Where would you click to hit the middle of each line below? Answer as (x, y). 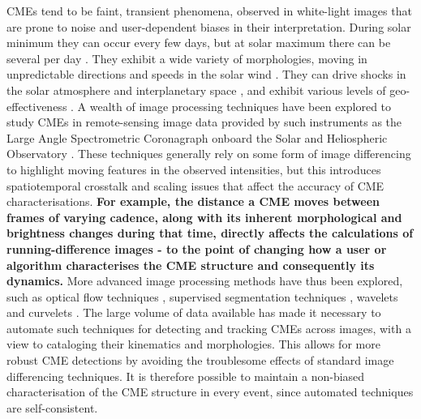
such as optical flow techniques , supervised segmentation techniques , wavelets (202, 296)
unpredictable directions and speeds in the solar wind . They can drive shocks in (206, 74)
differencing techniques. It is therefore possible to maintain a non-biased (186, 376)
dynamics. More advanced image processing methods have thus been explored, (205, 281)
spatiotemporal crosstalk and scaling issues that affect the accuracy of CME (195, 185)
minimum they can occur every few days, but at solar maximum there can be (199, 43)
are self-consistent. (52, 407)
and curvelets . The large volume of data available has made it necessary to (194, 312)
